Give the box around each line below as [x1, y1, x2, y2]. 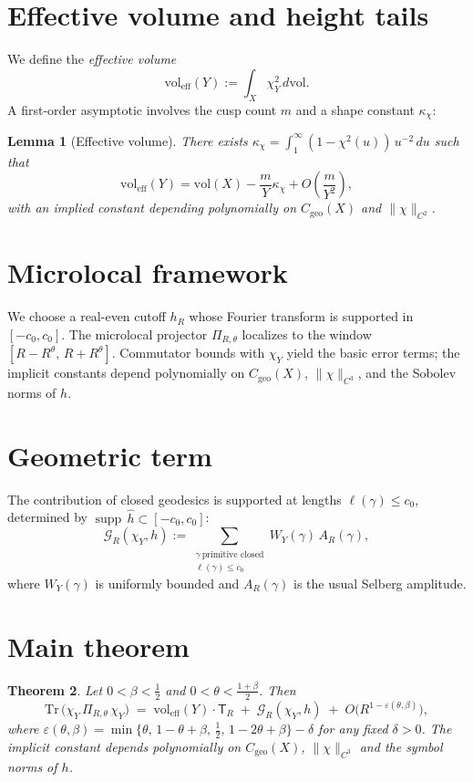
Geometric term [7, 436, 212, 474]
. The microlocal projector [61, 324, 208, 343]
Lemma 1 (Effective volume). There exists [7, 130, 248, 150]
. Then [258, 680, 296, 699]
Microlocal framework [7, 254, 288, 291]
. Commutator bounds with [111, 343, 265, 362]
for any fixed [318, 719, 388, 737]
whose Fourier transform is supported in [189, 307, 414, 326]
